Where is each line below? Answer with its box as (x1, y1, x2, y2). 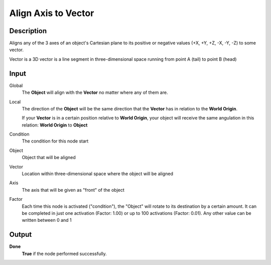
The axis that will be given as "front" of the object (22, 187, 125, 193)
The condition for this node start (22, 138, 89, 144)
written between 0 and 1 (22, 217, 72, 223)
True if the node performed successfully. (22, 250, 107, 256)
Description (9, 27, 47, 35)
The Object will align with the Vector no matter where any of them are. (22, 89, 168, 95)
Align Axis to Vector (9, 8, 94, 19)
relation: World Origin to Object (22, 122, 88, 128)
